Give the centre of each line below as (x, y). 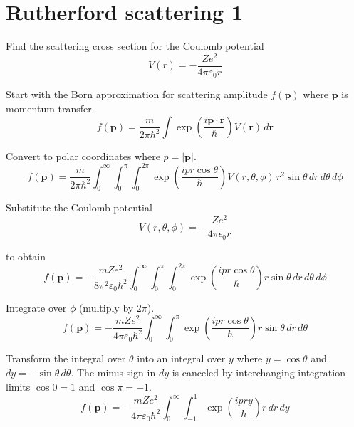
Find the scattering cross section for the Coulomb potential (135, 46)
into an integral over (181, 358)
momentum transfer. (50, 108)
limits (18, 386)
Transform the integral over (66, 358)
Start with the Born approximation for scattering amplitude (137, 94)
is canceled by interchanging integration (259, 372)
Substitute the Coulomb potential (79, 207)
